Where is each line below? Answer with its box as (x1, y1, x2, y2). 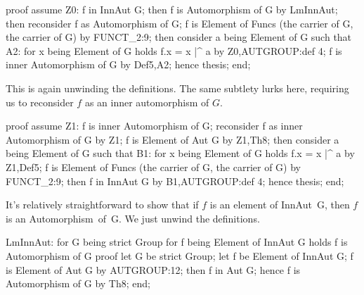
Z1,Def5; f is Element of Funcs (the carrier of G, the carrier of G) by (6, 159, 301, 174)
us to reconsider (6, 94, 74, 109)
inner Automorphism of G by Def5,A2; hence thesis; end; (6, 57, 251, 72)
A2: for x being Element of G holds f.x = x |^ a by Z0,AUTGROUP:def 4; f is (6, 43, 342, 58)
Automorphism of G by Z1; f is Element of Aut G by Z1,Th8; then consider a (6, 132, 339, 146)
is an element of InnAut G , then (209, 197, 350, 212)
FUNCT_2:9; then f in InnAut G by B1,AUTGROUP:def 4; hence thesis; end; (6, 173, 344, 188)
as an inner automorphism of (84, 94, 209, 109)
